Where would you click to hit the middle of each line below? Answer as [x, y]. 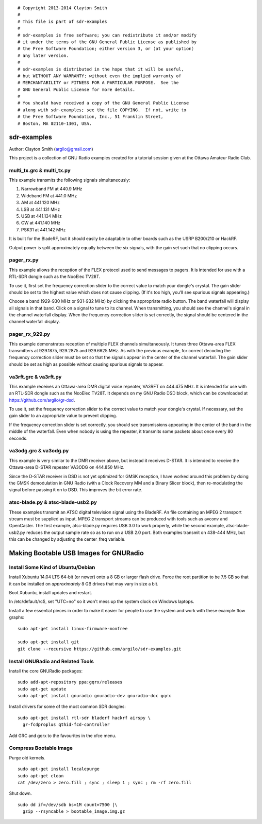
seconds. [18, 438]
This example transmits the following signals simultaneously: [70, 180]
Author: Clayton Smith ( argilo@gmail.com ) [51, 149]
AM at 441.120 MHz [41, 203]
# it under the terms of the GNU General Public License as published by [107, 42]
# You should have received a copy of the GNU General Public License [103, 103]
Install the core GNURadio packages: [46, 671]
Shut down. [20, 793]
